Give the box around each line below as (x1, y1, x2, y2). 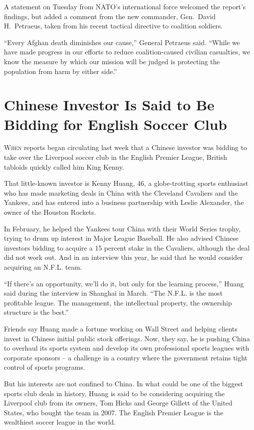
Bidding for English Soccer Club (4, 114, 227, 134)
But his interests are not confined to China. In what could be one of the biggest (4, 378, 243, 388)
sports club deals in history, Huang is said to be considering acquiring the (4, 388, 225, 398)
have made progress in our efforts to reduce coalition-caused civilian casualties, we (4, 47, 251, 57)
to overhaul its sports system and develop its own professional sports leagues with (4, 343, 250, 353)
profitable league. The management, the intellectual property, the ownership (4, 297, 232, 307)
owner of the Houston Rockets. (4, 207, 96, 217)
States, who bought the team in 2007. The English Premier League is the (4, 407, 224, 417)
